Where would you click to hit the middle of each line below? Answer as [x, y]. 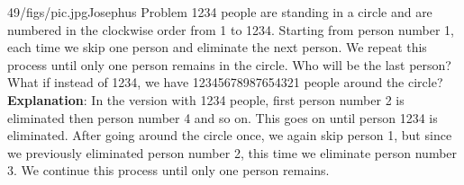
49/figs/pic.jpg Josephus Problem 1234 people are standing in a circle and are [220, 12]
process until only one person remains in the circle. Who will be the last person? [229, 64]
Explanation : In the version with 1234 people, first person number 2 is [206, 99]
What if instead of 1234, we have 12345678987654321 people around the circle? [225, 82]
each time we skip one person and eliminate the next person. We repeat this [217, 47]
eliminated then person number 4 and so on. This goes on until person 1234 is [223, 117]
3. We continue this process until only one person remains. [168, 170]
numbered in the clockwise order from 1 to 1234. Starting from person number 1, [231, 29]
